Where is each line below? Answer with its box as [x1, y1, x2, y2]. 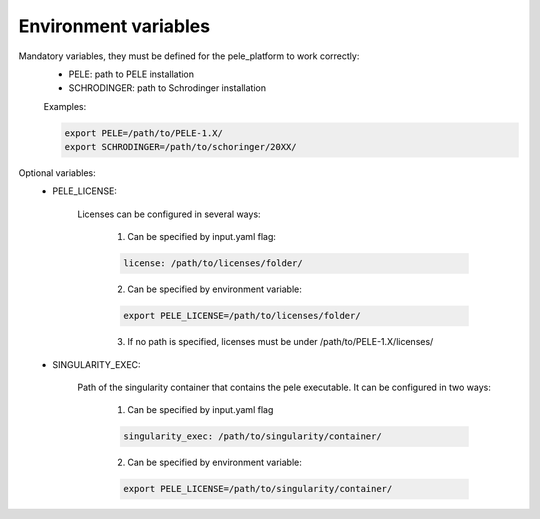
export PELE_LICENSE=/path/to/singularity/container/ [123, 483, 393, 495]
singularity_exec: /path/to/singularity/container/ [123, 431, 382, 442]
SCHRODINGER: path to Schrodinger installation [68, 82, 267, 94]
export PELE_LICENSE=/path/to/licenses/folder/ [123, 310, 361, 322]
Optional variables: [18, 167, 96, 179]
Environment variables [18, 15, 210, 37]
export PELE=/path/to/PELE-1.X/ [64, 127, 224, 139]
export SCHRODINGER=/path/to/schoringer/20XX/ [64, 141, 297, 153]
